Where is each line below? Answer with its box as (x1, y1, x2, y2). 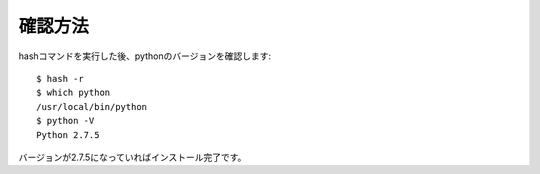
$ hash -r (36, 73, 84, 84)
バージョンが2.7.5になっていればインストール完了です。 (18, 151, 247, 163)
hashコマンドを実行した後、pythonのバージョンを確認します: (18, 50, 272, 62)
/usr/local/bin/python (36, 101, 148, 112)
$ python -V (36, 115, 95, 127)
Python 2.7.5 (36, 129, 100, 140)
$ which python (36, 87, 111, 99)
